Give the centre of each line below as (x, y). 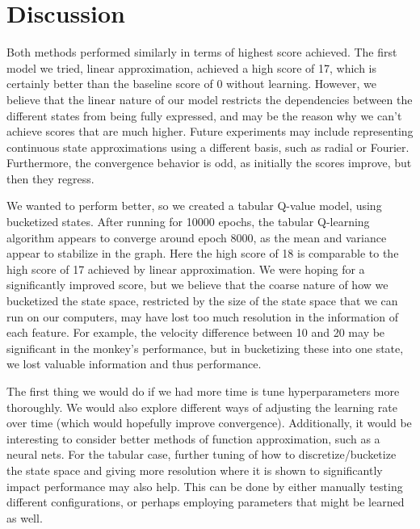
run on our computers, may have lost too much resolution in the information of (203, 316)
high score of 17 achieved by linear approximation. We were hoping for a (186, 269)
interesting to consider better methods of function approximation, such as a (193, 438)
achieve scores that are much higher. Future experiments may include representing (210, 131)
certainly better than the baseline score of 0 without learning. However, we (192, 84)
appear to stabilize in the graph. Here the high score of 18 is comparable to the (203, 253)
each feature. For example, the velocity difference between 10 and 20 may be (196, 332)
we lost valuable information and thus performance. (134, 364)
